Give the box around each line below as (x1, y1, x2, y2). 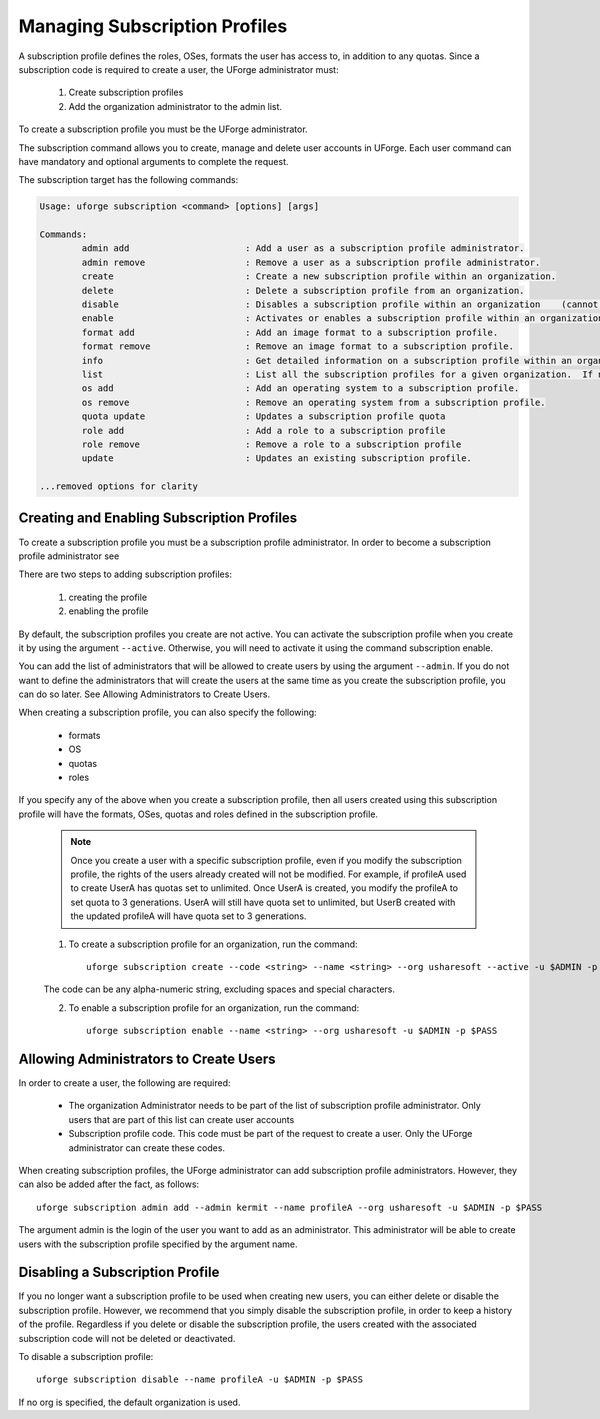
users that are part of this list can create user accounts (68, 1113, 295, 1125)
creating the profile (68, 591, 148, 603)
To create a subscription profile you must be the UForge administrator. (18, 123, 309, 135)
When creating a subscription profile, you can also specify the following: (18, 706, 317, 719)
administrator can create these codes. (68, 1141, 225, 1154)
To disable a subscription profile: (18, 1351, 154, 1363)
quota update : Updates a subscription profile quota (81, 411, 446, 422)
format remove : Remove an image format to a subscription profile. (81, 341, 515, 352)
